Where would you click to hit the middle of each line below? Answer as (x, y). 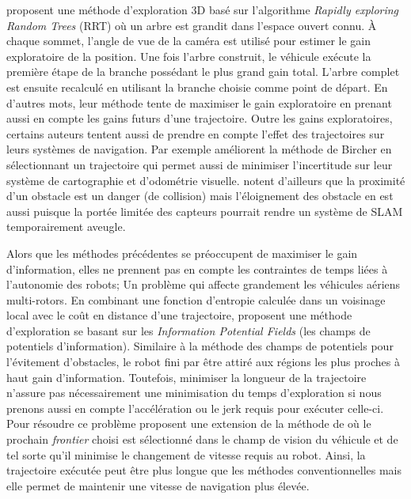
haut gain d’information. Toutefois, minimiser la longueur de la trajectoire (186, 377)
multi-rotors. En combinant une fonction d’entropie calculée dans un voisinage (196, 299)
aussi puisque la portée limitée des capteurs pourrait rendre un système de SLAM (205, 211)
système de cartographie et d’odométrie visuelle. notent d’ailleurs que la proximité (206, 180)
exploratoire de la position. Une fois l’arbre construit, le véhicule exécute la (189, 56)
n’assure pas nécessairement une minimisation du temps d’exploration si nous (194, 393)
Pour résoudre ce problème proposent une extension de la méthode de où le (189, 423)
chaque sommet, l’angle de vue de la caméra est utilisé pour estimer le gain (189, 41)
